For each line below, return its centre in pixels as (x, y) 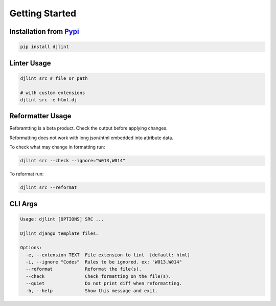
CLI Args (24, 204)
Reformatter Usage (40, 116)
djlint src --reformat (49, 188)
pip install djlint (44, 47)
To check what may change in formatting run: (57, 147)
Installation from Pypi (44, 31)
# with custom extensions (53, 93)
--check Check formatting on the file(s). (98, 276)
